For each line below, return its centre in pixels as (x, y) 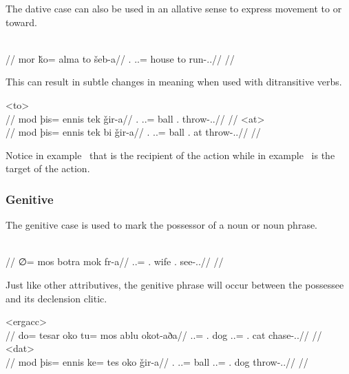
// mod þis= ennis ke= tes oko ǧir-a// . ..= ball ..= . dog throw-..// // (157, 361)
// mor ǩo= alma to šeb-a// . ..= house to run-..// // (120, 58)
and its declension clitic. (56, 298)
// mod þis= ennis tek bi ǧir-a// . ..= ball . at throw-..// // (133, 132)
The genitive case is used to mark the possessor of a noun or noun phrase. (162, 225)
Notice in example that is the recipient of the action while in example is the (170, 155)
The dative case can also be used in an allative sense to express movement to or (174, 8)
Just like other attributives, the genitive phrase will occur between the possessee (175, 284)
